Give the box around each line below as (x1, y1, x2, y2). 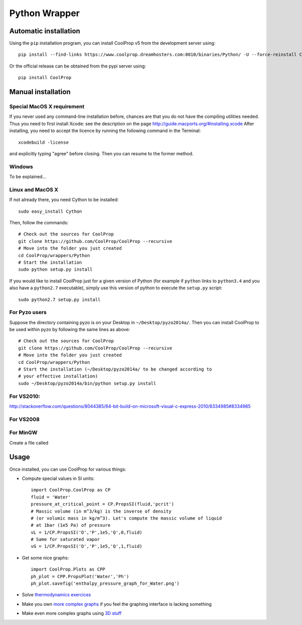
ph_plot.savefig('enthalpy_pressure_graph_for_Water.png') (31, 581, 180, 587)
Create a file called (9, 440, 49, 446)
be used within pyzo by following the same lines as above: (9, 327, 130, 333)
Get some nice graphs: (22, 554, 69, 560)
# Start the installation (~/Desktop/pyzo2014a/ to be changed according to (18, 366, 212, 372)
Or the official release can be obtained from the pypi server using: (9, 63, 146, 69)
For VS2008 (9, 416, 40, 423)
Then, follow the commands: (9, 220, 69, 226)
